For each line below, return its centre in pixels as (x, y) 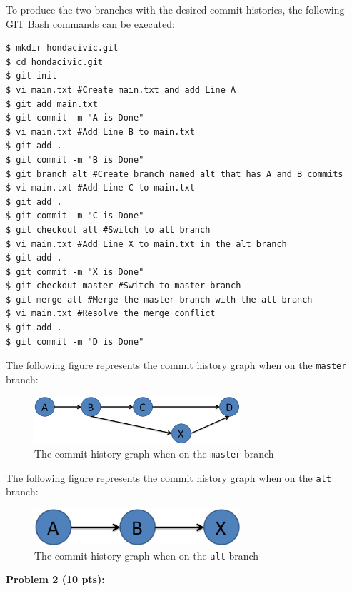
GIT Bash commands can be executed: (90, 23)
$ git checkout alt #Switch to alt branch (108, 229)
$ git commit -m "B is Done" (75, 160)
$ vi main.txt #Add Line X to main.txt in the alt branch (146, 244)
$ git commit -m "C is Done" (75, 216)
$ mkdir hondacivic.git (62, 48)
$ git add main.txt (52, 104)
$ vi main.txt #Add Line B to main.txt (100, 132)
